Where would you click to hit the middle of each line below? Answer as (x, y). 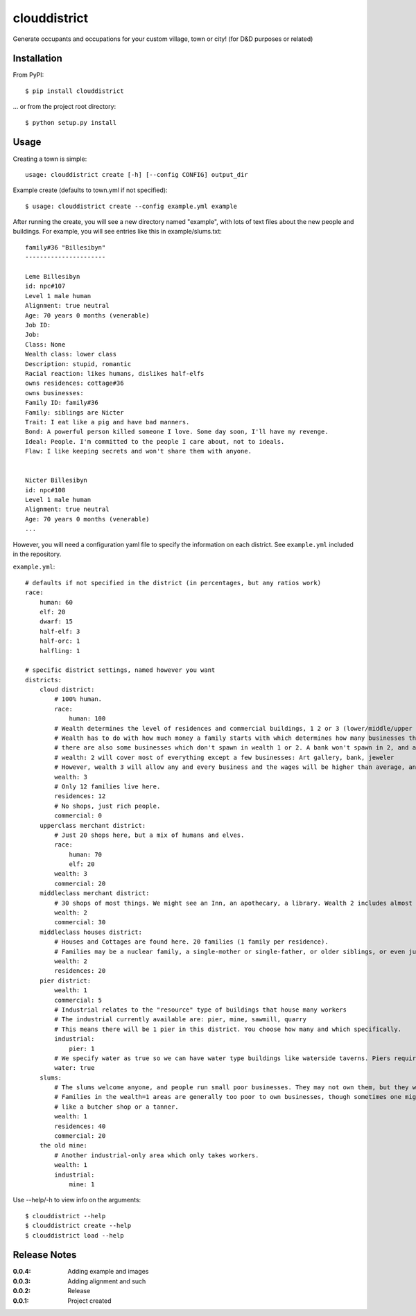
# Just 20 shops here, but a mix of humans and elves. (149, 835)
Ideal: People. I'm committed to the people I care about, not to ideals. (155, 441)
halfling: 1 (60, 651)
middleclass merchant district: (94, 893)
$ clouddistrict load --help (75, 1235)
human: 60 (56, 602)
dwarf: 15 (56, 622)
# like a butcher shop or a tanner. (117, 1107)
